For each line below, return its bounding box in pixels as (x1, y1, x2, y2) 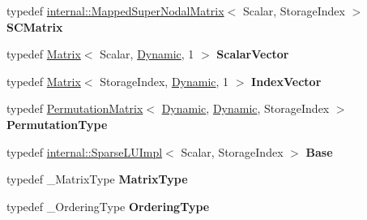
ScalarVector (216, 45, 289, 63)
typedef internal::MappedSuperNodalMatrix (6, 2, 224, 19)
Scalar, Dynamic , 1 (100, 45, 194, 63)
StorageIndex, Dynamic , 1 (100, 72, 229, 89)
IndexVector (251, 72, 322, 89)
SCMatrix (6, 18, 63, 35)
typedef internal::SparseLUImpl (6, 143, 163, 160)
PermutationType (6, 115, 108, 132)
